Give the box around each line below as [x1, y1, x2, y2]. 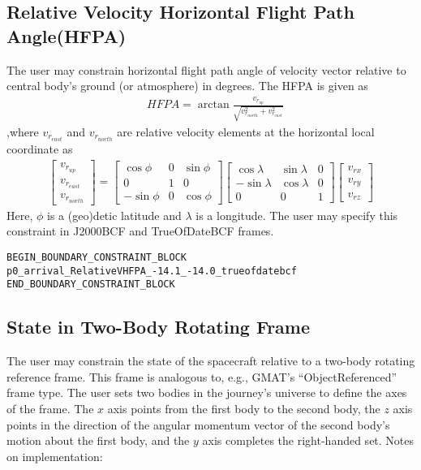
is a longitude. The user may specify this [195, 206, 398, 223]
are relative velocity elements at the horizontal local [117, 123, 375, 140]
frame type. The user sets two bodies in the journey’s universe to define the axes [6, 384, 407, 401]
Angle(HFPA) [6, 23, 127, 48]
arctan [197, 99, 230, 111]
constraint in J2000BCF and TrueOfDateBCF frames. [6, 222, 274, 239]
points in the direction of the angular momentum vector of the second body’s [6, 416, 390, 433]
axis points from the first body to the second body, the [107, 399, 380, 416]
